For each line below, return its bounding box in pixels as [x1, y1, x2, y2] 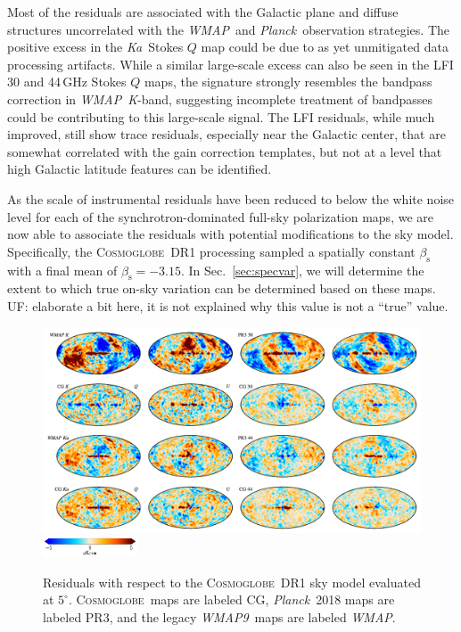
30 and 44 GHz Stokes [7, 72, 127, 91]
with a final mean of [7, 260, 118, 279]
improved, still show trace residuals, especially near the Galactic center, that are [7, 125, 446, 144]
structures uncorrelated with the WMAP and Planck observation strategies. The [7, 20, 450, 38]
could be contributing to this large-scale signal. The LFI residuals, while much [7, 107, 435, 126]
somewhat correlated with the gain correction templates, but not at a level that [7, 142, 442, 160]
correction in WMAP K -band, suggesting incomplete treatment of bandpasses [7, 89, 432, 108]
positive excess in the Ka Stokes [7, 37, 184, 56]
